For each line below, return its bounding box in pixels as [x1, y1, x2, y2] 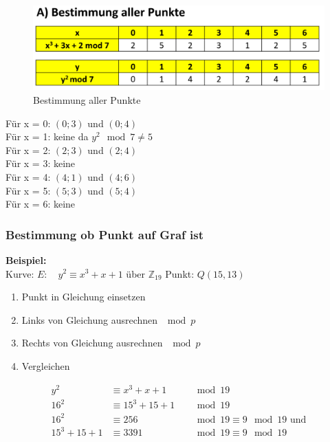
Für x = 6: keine [5, 197, 76, 211]
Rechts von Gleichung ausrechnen [21, 335, 163, 350]
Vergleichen [21, 358, 70, 373]
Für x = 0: [5, 115, 51, 130]
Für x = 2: [5, 142, 51, 157]
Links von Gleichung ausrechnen [21, 312, 158, 327]
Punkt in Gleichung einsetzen [21, 289, 146, 304]
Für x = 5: [5, 183, 51, 197]
